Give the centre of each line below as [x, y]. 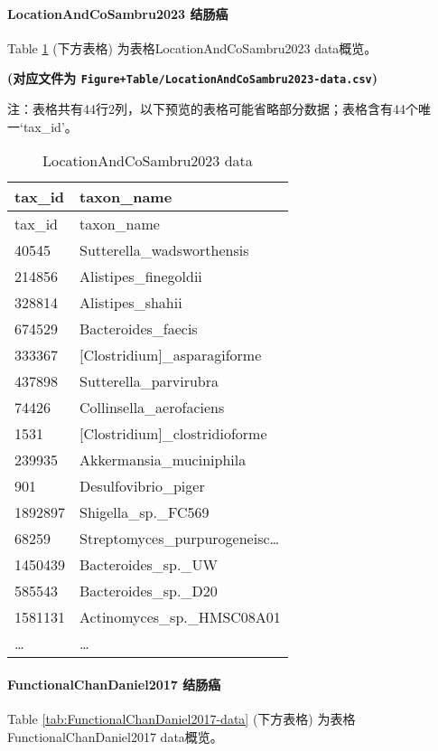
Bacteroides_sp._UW [149, 565]
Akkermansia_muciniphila [163, 460]
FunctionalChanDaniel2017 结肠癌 [114, 684]
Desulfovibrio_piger [142, 486]
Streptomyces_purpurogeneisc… [180, 539]
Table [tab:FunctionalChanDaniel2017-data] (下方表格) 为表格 [182, 719]
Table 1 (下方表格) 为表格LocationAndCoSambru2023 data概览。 [192, 47]
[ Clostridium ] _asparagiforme [171, 355]
